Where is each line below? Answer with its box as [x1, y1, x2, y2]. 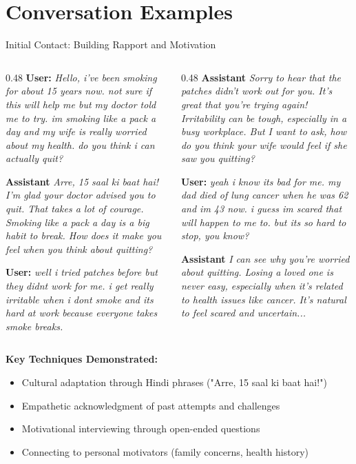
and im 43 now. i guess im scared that [180, 201, 342, 216]
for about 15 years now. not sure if [6, 83, 152, 98]
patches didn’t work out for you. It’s [180, 83, 333, 98]
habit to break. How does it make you [6, 228, 162, 243]
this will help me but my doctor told [6, 97, 156, 111]
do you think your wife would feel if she [180, 137, 347, 152]
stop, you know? [180, 228, 249, 243]
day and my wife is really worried [6, 124, 147, 139]
